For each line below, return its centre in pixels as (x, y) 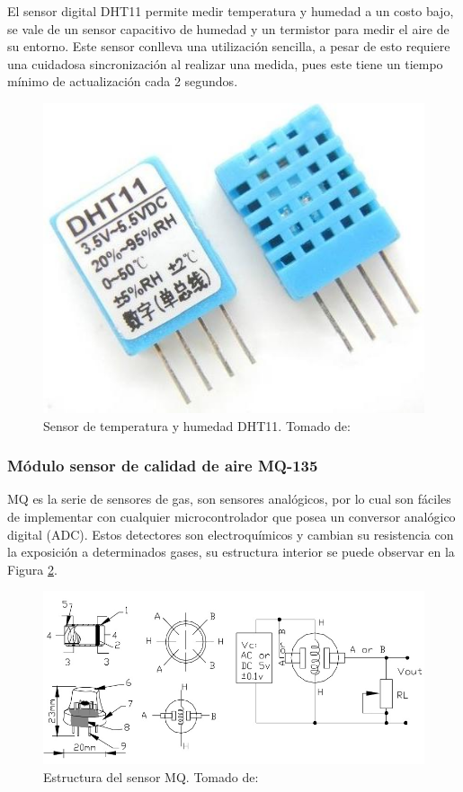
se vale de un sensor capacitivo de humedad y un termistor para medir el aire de (228, 28)
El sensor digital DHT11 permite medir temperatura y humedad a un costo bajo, (231, 11)
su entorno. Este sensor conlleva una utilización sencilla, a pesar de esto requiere (229, 46)
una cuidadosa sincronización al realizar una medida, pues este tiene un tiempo (225, 63)
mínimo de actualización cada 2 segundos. (123, 81)
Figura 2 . (32, 569)
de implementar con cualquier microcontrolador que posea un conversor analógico (231, 516)
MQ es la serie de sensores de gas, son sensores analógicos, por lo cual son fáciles (229, 499)
